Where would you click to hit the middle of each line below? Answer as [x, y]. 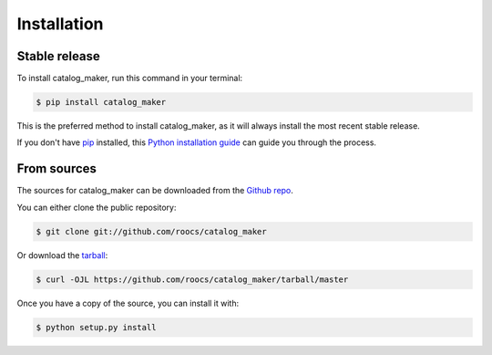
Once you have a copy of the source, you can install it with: [128, 303]
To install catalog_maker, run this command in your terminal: [130, 78]
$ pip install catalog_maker [101, 102]
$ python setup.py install [96, 327]
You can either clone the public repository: [97, 207]
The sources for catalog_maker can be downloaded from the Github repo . [155, 191]
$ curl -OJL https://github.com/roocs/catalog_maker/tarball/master [192, 279]
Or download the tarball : [62, 255]
